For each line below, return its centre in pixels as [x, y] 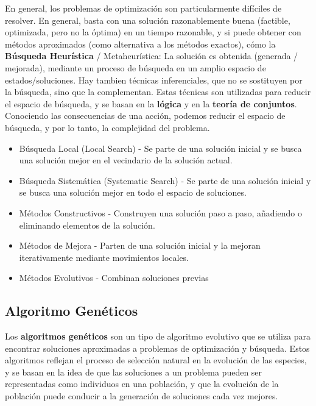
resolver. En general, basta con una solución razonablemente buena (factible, [148, 20]
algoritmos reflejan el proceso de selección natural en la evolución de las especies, [156, 360]
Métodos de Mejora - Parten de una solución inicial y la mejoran [140, 245]
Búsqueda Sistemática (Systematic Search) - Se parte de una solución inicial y [165, 180]
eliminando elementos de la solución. [87, 225]
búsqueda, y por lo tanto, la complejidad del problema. [107, 127]
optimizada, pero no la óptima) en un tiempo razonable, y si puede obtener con [153, 32]
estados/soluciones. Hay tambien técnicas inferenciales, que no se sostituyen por [154, 80]
